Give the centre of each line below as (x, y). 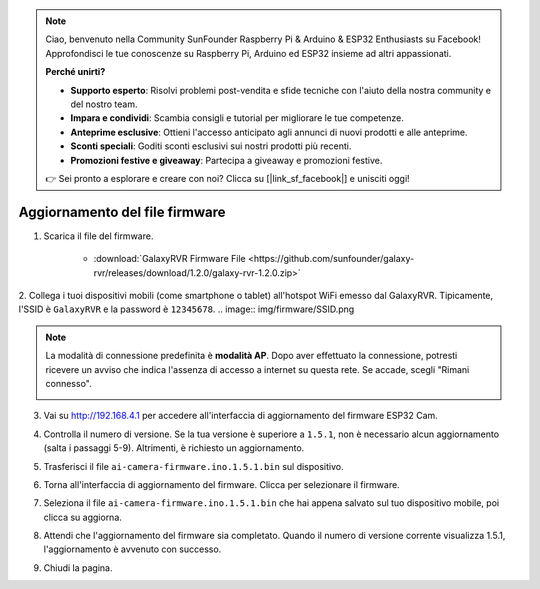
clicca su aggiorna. (82, 517)
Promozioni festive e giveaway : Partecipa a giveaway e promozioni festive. (226, 160)
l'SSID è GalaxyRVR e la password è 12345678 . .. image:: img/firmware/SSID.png (186, 309)
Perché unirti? (75, 72)
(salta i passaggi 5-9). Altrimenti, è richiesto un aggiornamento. (174, 448)
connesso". (68, 383)
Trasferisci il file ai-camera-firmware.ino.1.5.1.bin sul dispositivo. (193, 466)
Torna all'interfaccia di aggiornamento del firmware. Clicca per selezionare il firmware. (221, 484)
